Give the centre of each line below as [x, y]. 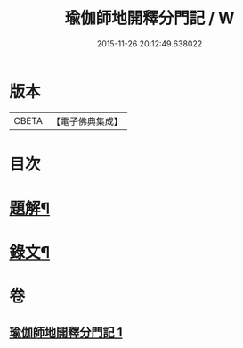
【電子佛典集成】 [87, 121]
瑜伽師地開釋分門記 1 [66, 332]
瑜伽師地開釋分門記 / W [150, 18]
